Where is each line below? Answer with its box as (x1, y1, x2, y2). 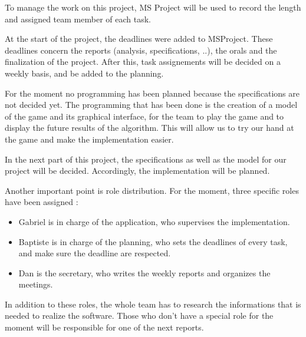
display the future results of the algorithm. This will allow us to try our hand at (5, 121, 294, 134)
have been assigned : (5, 196, 78, 208)
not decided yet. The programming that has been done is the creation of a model (5, 98, 298, 111)
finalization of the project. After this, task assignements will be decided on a (5, 55, 281, 68)
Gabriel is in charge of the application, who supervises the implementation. (18, 215, 290, 227)
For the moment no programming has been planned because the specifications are (5, 87, 300, 99)
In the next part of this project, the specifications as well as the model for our (5, 153, 287, 165)
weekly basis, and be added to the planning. (5, 67, 164, 79)
